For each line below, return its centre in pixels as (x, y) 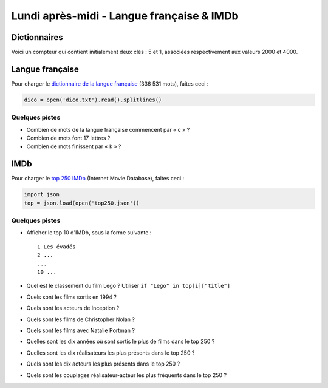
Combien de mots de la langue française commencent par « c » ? (108, 129)
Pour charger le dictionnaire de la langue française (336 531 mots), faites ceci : (110, 83)
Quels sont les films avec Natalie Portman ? (80, 330)
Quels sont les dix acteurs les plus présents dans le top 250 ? (103, 364)
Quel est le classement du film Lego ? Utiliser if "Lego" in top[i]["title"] (128, 286)
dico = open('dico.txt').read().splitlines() (93, 100)
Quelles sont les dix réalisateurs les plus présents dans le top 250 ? (111, 353)
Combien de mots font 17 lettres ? (68, 138)
